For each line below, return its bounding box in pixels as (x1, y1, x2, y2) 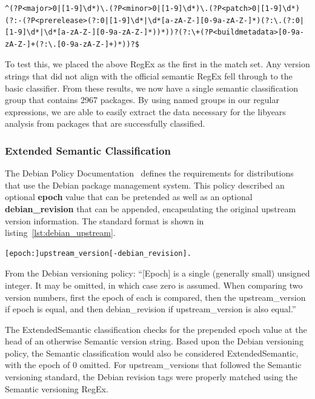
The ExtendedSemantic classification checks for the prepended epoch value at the (5, 323, 307, 335)
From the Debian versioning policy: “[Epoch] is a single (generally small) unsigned (5, 267, 310, 280)
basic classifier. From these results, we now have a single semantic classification (5, 81, 298, 94)
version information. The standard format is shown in (5, 214, 204, 227)
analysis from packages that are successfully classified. (5, 117, 205, 130)
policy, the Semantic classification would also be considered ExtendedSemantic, (5, 346, 299, 359)
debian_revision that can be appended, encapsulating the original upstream (5, 202, 296, 215)
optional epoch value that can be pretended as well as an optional (5, 190, 253, 203)
